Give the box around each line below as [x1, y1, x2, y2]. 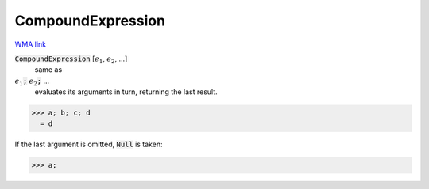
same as [34, 65, 63, 74]
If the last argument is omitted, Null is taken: [14, 139, 163, 149]
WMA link [14, 40, 47, 49]
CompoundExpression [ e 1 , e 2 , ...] [14, 54, 128, 65]
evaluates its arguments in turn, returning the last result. [34, 87, 218, 96]
